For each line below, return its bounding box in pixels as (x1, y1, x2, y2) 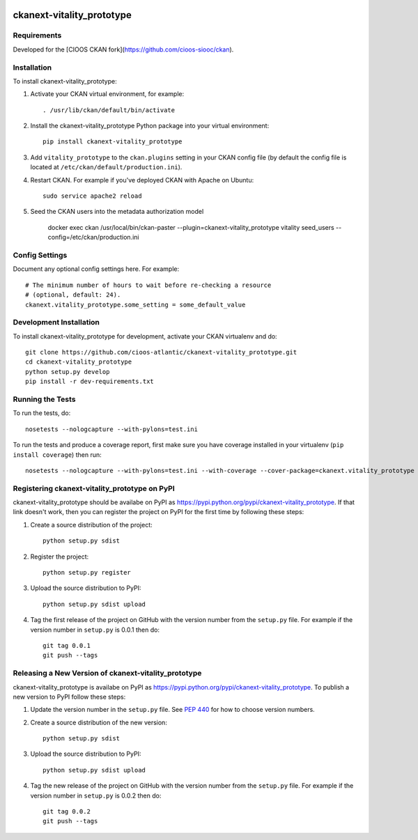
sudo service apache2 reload (42, 192, 142, 200)
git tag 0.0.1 (42, 641, 91, 649)
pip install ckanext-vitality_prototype (42, 138, 183, 146)
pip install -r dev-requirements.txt (25, 378, 155, 386)
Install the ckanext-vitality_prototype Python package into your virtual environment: (30, 122, 270, 130)
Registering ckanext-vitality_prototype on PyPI (13, 483, 175, 493)
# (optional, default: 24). (25, 291, 121, 299)
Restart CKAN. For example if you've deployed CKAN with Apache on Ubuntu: (30, 176, 254, 184)
